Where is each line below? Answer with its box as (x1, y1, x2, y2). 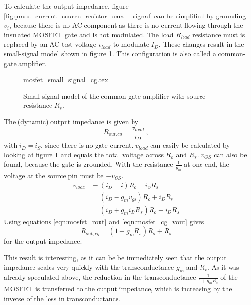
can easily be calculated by (150, 140, 230, 150)
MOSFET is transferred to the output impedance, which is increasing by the (4, 284, 232, 294)
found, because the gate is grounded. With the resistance (4, 159, 173, 169)
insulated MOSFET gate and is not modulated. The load (4, 29, 174, 39)
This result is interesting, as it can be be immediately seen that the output (4, 252, 227, 262)
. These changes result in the (158, 39, 244, 49)
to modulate (113, 39, 150, 49)
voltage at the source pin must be (4, 170, 104, 181)
